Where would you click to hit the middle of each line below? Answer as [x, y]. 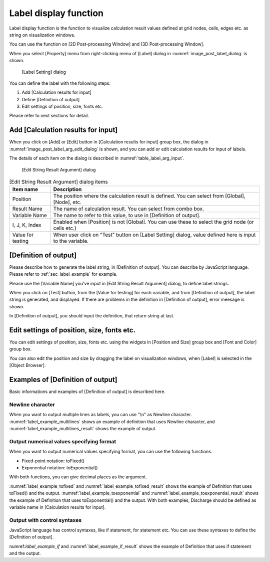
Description [67, 190]
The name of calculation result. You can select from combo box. [129, 209]
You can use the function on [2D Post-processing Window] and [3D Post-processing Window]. [107, 44]
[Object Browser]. [27, 365]
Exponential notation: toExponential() [60, 467]
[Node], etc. [67, 202]
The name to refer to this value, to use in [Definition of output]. [127, 216]
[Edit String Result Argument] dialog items [58, 182]
